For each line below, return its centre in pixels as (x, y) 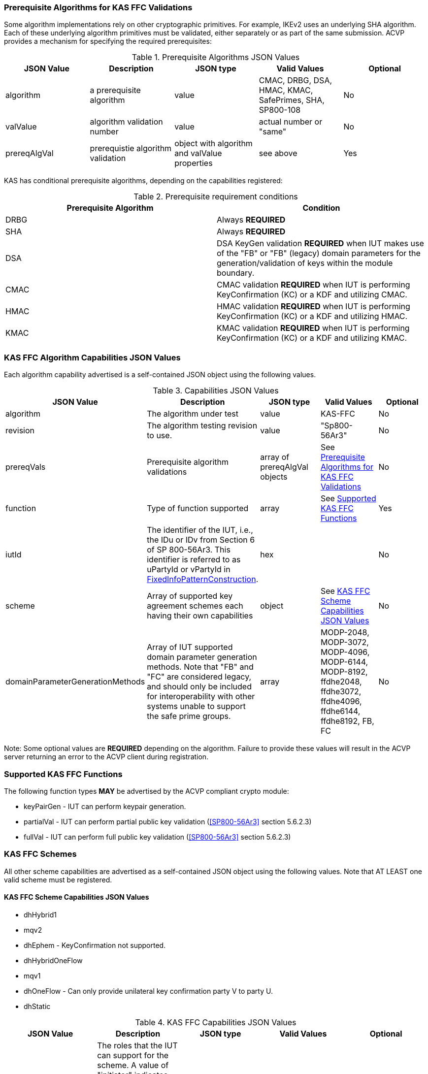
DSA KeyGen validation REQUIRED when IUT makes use (320, 244)
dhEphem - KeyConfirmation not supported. (95, 945)
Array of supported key (190, 596)
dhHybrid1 (40, 914)
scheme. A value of (133, 1065)
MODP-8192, (344, 672)
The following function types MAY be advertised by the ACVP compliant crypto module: (147, 791)
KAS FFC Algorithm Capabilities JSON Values (92, 357)
